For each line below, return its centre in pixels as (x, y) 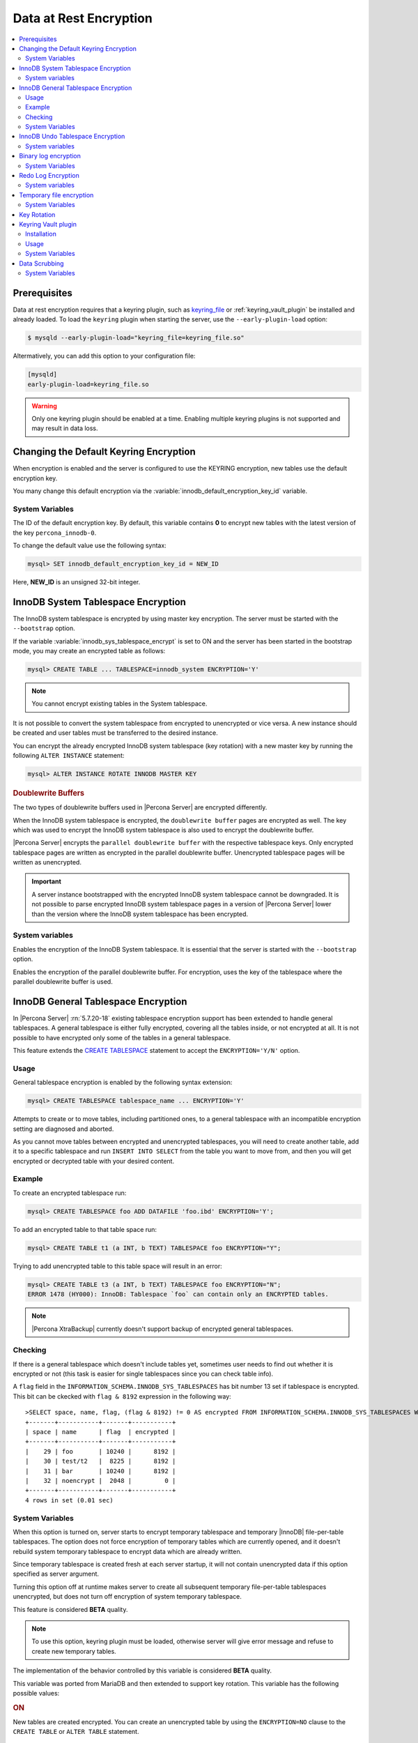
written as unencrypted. (47, 862)
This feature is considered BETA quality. (70, 1609)
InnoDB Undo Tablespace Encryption (72, 137)
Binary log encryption (50, 156)
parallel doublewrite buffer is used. (63, 981)
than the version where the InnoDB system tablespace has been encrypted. (140, 914)
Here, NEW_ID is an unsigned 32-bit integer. (77, 581)
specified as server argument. (56, 1574)
